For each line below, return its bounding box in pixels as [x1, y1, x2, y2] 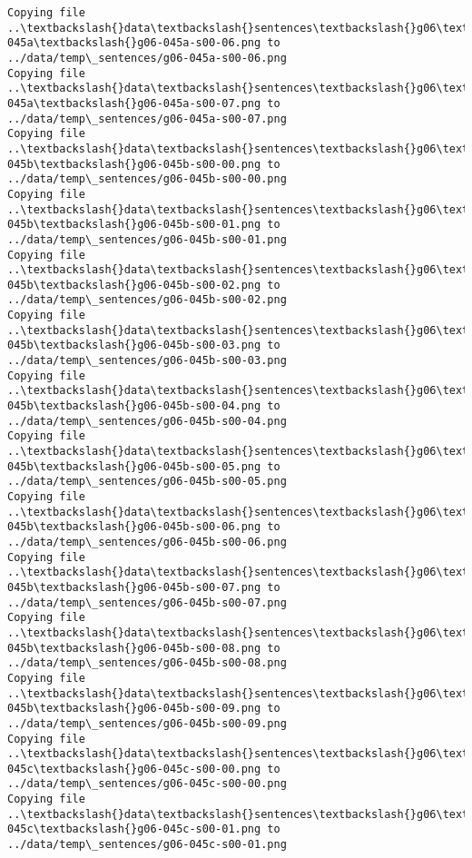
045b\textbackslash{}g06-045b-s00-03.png [7, 339, 261, 352]
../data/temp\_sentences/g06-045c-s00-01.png [7, 838, 287, 852]
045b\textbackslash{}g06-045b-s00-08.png [7, 641, 261, 655]
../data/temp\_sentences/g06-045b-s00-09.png [7, 716, 287, 730]
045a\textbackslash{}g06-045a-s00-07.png [7, 96, 261, 110]
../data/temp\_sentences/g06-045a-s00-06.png [7, 51, 287, 64]
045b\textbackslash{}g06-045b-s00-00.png [7, 157, 261, 171]
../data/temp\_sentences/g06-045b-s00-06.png [7, 535, 287, 548]
